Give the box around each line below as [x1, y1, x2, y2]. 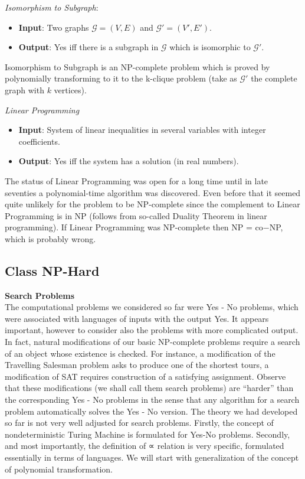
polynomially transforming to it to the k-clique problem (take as [5, 72, 237, 84]
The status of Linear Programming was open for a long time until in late [5, 174, 268, 187]
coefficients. [18, 135, 60, 147]
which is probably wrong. [5, 232, 96, 245]
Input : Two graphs [18, 21, 89, 33]
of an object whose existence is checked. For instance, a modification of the [5, 347, 276, 359]
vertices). [54, 83, 87, 96]
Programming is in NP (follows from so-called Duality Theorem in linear [5, 209, 267, 221]
